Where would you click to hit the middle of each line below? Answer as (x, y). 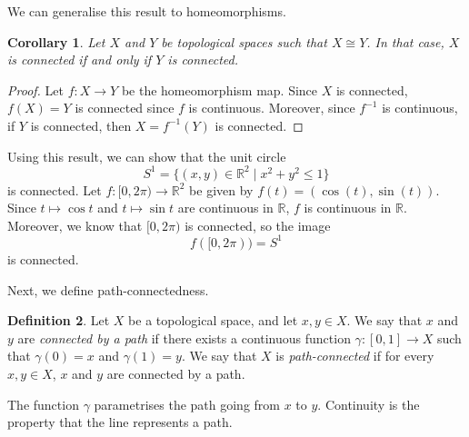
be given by (221, 189)
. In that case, (405, 41)
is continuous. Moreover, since (272, 108)
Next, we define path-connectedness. (108, 289)
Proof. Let (35, 89)
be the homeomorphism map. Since (220, 89)
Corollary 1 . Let (56, 41)
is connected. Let (55, 189)
